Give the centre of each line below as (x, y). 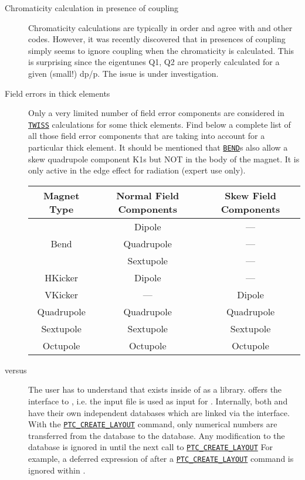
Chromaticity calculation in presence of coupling (92, 8)
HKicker (62, 277)
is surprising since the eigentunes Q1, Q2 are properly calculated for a (154, 62)
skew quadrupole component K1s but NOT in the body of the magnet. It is (164, 159)
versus (16, 370)
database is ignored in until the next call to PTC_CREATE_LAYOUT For (150, 447)
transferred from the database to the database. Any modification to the (157, 435)
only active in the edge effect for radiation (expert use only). (137, 170)
